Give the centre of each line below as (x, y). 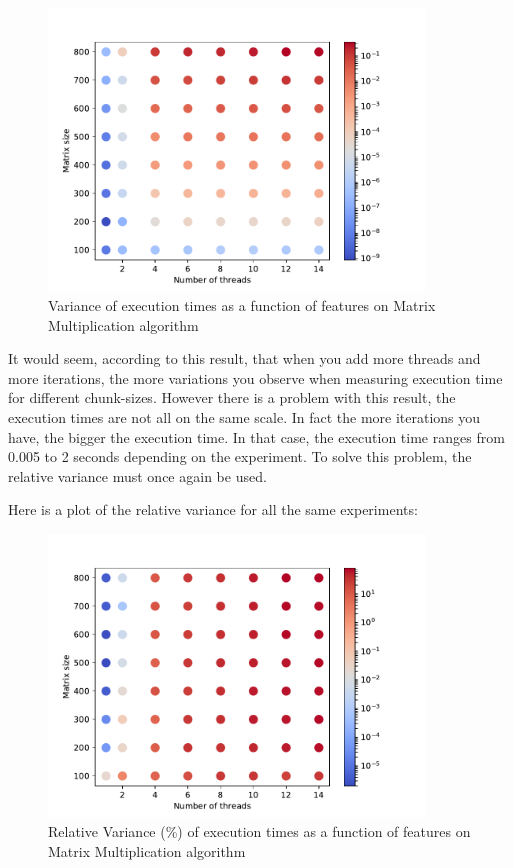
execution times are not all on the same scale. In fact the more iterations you (244, 417)
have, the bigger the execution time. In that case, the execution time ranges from (256, 436)
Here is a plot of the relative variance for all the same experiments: (213, 509)
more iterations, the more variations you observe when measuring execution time (255, 377)
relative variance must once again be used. (137, 475)
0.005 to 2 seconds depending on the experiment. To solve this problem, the (240, 456)
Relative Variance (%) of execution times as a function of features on (259, 831)
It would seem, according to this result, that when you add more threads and (244, 358)
